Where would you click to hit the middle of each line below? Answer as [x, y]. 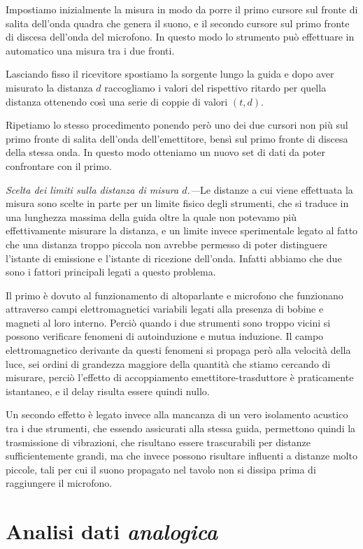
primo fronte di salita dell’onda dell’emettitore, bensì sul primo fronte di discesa [177, 138]
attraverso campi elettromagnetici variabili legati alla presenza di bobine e [165, 309]
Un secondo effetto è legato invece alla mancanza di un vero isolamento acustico [177, 414]
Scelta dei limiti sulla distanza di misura [92, 189]
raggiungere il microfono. [59, 483]
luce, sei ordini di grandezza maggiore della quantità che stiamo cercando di [168, 363]
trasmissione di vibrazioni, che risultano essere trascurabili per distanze [158, 442]
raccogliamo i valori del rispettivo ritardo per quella [215, 87]
